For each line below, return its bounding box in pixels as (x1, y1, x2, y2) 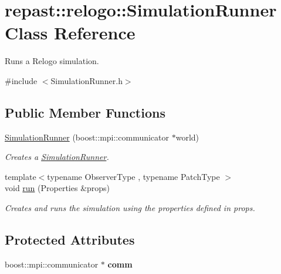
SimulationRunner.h (50, 74, 123, 86)
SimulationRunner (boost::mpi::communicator (5, 131, 170, 143)
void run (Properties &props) (5, 182, 110, 194)
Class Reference (5, 21, 136, 45)
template (5, 170, 36, 182)
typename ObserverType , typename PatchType (47, 170, 220, 182)
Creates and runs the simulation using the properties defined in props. (5, 202, 255, 214)
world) (175, 131, 199, 143)
